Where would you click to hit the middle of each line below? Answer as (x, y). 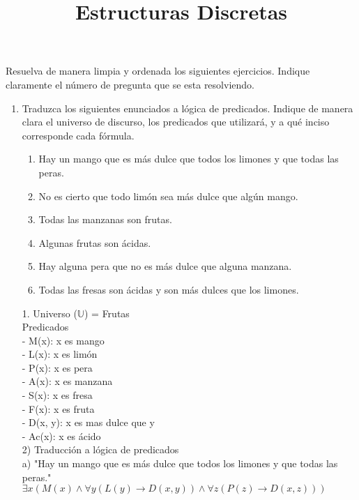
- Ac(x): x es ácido (61, 435)
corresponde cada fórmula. (78, 135)
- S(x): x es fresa (57, 395)
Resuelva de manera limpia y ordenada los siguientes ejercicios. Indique (158, 71)
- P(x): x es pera (57, 367)
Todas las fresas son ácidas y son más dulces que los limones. (169, 289)
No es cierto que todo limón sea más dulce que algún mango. (168, 196)
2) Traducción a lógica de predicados (100, 449)
